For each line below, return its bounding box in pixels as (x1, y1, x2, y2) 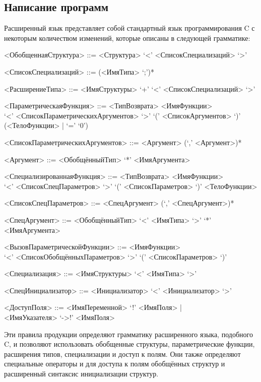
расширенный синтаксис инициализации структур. (4, 368, 159, 379)
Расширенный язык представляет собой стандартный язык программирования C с (4, 23, 255, 33)
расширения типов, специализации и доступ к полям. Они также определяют (4, 348, 241, 359)
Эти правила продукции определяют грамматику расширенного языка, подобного (4, 329, 253, 339)
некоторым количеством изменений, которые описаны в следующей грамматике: (4, 32, 250, 43)
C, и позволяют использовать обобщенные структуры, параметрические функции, (4, 339, 255, 349)
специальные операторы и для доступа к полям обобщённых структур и (4, 358, 225, 369)
